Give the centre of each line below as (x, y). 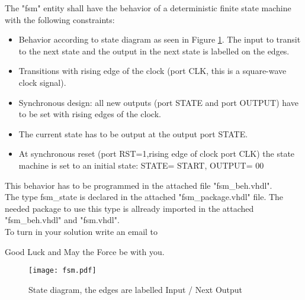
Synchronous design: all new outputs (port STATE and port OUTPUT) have (158, 102)
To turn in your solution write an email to (81, 231)
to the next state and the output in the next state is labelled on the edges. (154, 51)
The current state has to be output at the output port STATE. (133, 133)
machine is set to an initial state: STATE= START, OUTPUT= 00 (141, 165)
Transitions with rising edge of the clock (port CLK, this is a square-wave (152, 71)
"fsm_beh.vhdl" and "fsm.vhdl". (62, 220)
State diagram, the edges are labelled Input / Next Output (136, 289)
